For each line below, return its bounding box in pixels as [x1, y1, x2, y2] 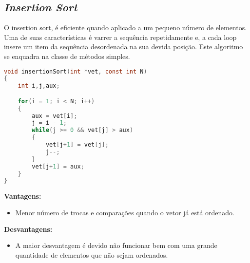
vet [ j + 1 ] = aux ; [32, 163, 84, 170]
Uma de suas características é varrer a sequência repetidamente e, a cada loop [4, 32, 237, 42]
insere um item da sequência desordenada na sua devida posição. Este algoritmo [4, 41, 243, 52]
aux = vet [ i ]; [32, 112, 77, 119]
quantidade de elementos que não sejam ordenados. [15, 249, 168, 260]
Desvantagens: [4, 224, 53, 234]
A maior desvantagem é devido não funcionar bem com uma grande [15, 240, 217, 250]
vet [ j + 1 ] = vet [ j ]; [45, 141, 109, 149]
